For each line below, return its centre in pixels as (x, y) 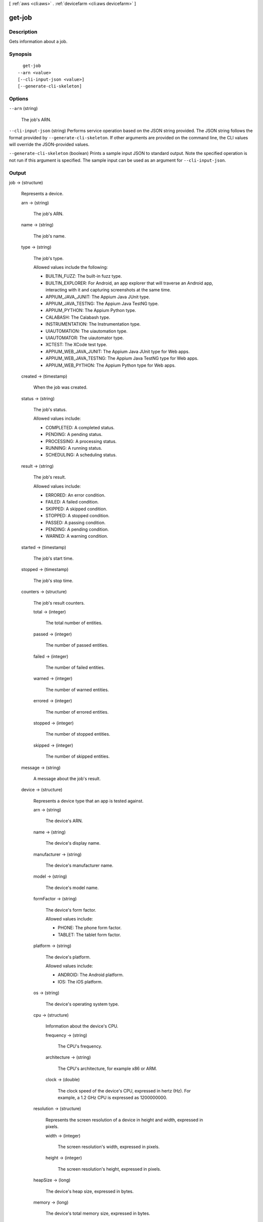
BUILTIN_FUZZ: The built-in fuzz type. (84, 276)
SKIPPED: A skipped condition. (76, 509)
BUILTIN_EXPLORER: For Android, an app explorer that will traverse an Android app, (129, 283)
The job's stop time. (53, 580)
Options (19, 99)
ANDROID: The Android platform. (91, 975)
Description (23, 32)
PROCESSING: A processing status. (81, 441)
